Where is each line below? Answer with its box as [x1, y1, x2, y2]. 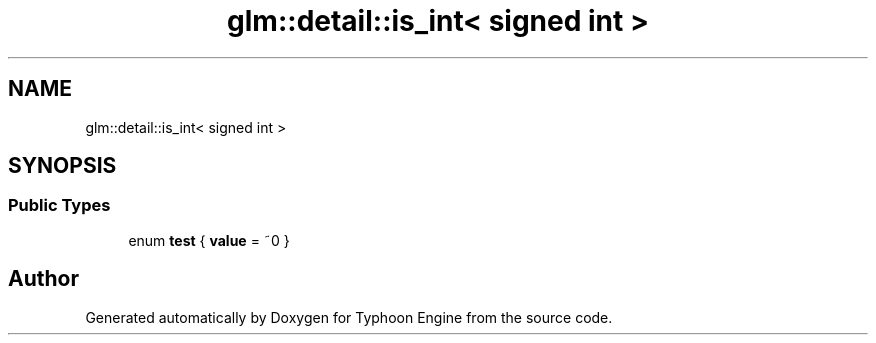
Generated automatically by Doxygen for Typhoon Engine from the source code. [85, 308, 613, 326]
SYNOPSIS [8, 153, 117, 179]
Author [8, 266, 79, 292]
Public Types [8, 195, 111, 216]
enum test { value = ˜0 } [128, 231, 290, 249]
